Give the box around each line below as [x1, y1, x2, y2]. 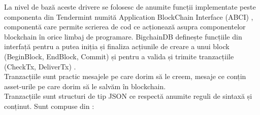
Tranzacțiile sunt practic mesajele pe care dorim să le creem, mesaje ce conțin [4, 71, 246, 82]
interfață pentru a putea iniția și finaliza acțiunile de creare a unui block [4, 41, 230, 52]
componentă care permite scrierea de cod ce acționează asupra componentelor [4, 21, 246, 32]
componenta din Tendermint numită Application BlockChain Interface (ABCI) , [4, 11, 253, 22]
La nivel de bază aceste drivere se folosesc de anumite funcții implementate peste [4, 2, 256, 12]
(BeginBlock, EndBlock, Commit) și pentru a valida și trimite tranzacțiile [4, 51, 234, 61]
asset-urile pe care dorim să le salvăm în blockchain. [4, 81, 166, 91]
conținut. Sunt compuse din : [4, 100, 94, 111]
